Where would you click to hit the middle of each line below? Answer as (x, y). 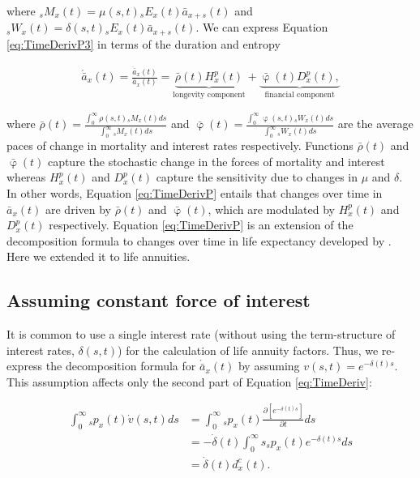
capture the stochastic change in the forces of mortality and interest (216, 161)
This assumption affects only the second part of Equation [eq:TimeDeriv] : (189, 381)
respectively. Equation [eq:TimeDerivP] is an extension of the (201, 225)
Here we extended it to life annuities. (99, 256)
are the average (375, 124)
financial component (300, 94)
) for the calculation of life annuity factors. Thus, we (248, 350)
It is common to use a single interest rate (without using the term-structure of (201, 334)
